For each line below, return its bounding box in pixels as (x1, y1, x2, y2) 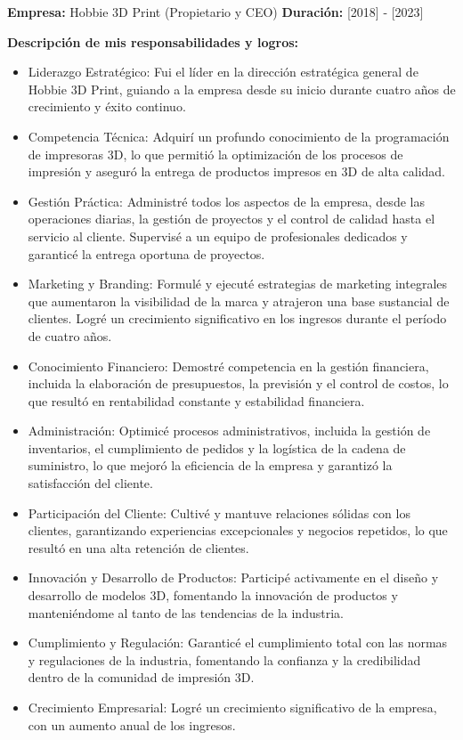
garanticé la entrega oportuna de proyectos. (28, 244, 265, 263)
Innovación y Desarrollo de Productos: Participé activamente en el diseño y (28, 568, 439, 587)
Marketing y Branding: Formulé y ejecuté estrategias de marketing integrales (28, 274, 448, 293)
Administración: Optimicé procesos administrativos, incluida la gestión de (28, 421, 431, 440)
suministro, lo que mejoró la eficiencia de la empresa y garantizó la (28, 456, 393, 475)
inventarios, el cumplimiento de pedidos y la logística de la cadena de (28, 438, 406, 457)
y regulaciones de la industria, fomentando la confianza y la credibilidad (28, 650, 421, 669)
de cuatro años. (28, 326, 112, 345)
